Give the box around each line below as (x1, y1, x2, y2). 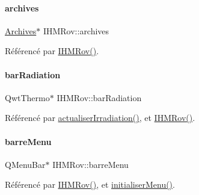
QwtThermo (5, 91, 50, 104)
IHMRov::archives (43, 24, 109, 37)
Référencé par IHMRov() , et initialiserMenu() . (5, 178, 175, 191)
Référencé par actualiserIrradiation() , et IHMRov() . (5, 111, 195, 124)
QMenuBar (5, 158, 46, 170)
